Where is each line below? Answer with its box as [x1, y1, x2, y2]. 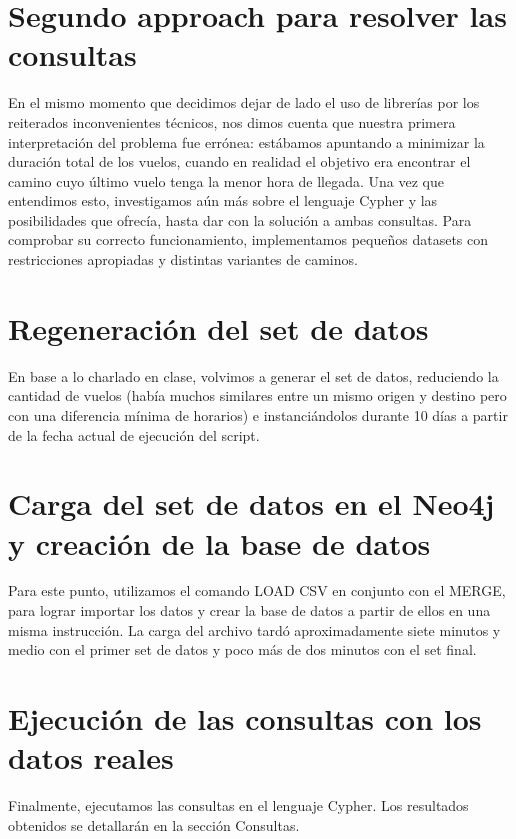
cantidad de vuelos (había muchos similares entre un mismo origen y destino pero [8, 385, 507, 406]
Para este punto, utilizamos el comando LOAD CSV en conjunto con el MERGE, [8, 580, 506, 601]
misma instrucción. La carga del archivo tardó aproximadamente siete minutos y [8, 619, 501, 640]
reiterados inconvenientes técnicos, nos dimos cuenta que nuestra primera [8, 111, 456, 132]
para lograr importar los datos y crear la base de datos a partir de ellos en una [8, 600, 491, 621]
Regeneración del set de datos [8, 307, 429, 348]
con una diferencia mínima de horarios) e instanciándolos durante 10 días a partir [8, 404, 508, 425]
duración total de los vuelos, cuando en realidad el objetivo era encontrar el [8, 151, 471, 172]
